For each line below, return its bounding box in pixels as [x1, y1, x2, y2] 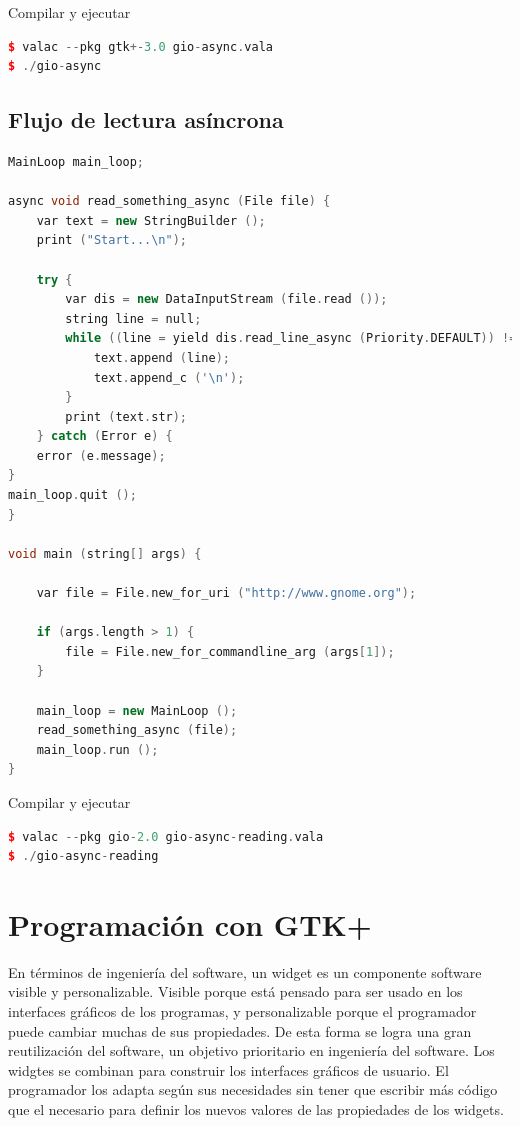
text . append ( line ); [93, 350, 230, 365]
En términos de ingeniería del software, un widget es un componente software [8, 961, 482, 982]
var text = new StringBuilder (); [36, 213, 266, 228]
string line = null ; [65, 311, 202, 326]
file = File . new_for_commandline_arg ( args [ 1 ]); [65, 644, 395, 659]
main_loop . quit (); [8, 488, 137, 503]
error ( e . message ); [36, 448, 166, 463]
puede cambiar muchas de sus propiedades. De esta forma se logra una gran [8, 1020, 472, 1041]
